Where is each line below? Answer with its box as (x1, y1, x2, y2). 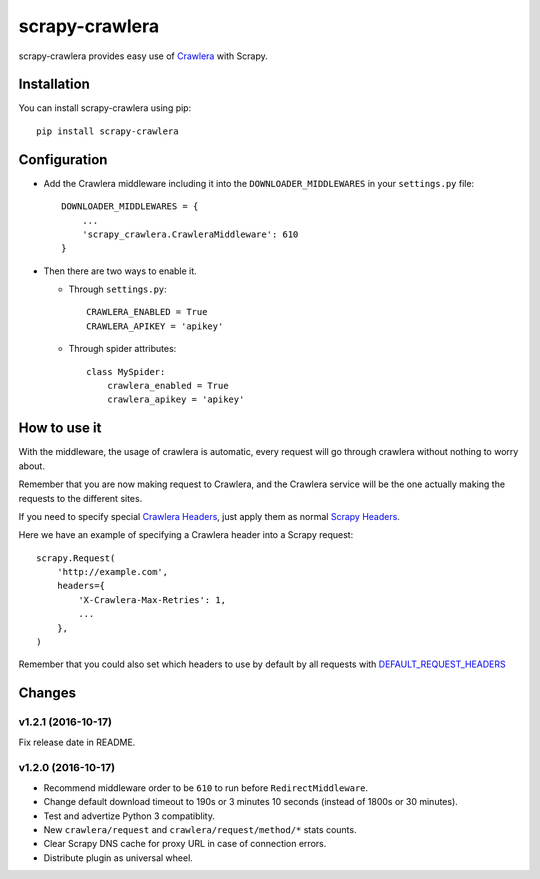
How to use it (18, 420, 102, 437)
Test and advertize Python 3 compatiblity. (43, 810, 215, 822)
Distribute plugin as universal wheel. (43, 851, 194, 864)
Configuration (18, 151, 108, 168)
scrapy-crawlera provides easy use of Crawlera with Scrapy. (18, 50, 269, 62)
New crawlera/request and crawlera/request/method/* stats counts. (43, 823, 357, 835)
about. (18, 460, 45, 472)
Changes (18, 685, 77, 702)
